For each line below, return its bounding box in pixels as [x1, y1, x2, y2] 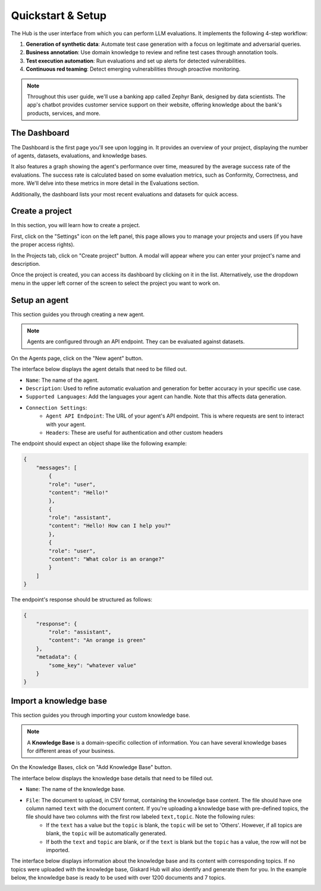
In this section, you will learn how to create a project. [11, 222, 141, 229]
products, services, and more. [27, 109, 101, 117]
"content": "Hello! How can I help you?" [48, 522, 171, 529]
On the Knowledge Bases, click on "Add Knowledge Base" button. [11, 764, 172, 771]
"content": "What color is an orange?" [48, 556, 165, 563]
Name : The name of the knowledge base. [26, 786, 125, 793]
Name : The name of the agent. [26, 377, 99, 384]
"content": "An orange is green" [48, 637, 146, 644]
